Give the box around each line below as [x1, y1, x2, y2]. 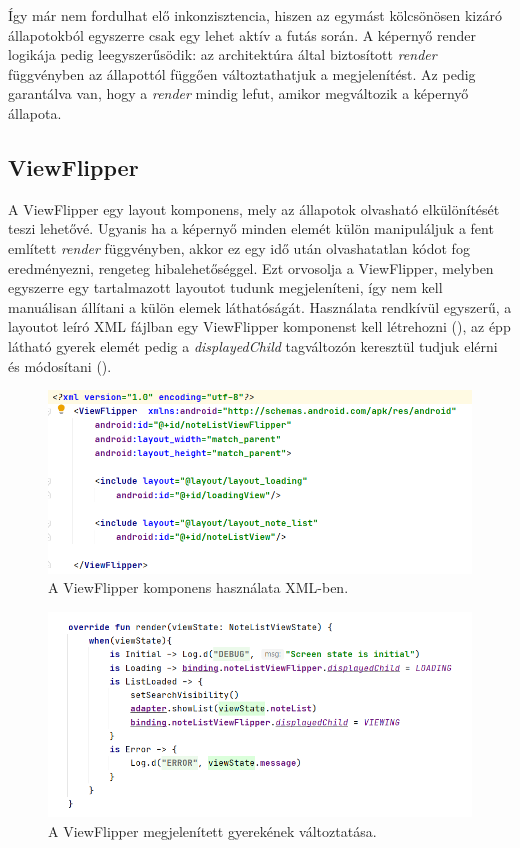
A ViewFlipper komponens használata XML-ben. [48, 577, 349, 598]
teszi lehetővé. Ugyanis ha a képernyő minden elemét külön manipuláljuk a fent [8, 218, 494, 239]
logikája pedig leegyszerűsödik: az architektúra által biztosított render [8, 44, 437, 65]
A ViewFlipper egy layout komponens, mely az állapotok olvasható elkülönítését [8, 198, 500, 219]
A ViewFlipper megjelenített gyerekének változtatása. [48, 820, 377, 841]
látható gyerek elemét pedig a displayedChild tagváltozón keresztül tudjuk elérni [8, 335, 498, 356]
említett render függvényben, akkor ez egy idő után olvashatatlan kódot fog [8, 237, 470, 258]
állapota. [8, 102, 62, 123]
